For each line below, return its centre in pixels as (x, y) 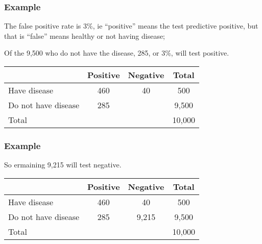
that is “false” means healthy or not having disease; (85, 35)
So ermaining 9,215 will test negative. (63, 165)
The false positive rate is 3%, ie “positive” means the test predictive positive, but (131, 26)
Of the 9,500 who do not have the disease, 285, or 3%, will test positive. (117, 53)
